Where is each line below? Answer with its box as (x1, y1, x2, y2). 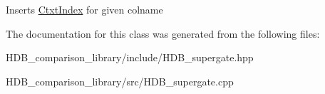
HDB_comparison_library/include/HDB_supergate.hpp (6, 50, 254, 65)
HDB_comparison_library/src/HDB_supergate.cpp (6, 73, 234, 88)
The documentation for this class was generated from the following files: (6, 26, 320, 41)
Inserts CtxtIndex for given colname (6, 2, 163, 16)
